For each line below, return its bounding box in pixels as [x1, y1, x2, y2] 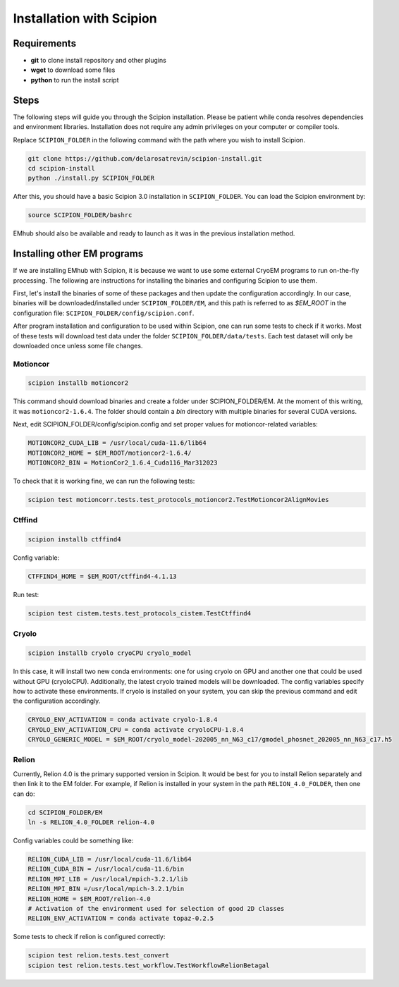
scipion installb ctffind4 [27, 536, 121, 544]
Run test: [13, 591, 39, 599]
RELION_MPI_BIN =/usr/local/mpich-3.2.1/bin [27, 885, 185, 893]
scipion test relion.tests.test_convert [27, 952, 169, 960]
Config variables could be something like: [13, 836, 134, 845]
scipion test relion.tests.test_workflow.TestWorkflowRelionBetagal [27, 961, 270, 969]
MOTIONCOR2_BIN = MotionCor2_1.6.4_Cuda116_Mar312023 [27, 458, 218, 467]
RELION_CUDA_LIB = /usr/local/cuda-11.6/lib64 [27, 855, 192, 863]
